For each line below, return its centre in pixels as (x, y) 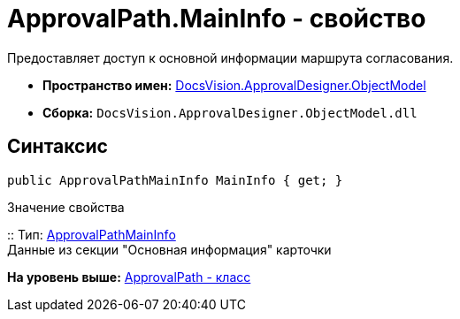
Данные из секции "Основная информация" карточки (169, 249)
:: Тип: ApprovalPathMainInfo (92, 234)
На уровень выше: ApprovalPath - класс (129, 277)
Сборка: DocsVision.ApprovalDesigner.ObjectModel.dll (230, 112)
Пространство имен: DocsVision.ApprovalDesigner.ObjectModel (234, 85)
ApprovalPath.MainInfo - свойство (217, 19)
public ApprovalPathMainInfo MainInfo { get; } (175, 180)
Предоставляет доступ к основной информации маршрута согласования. (230, 57)
